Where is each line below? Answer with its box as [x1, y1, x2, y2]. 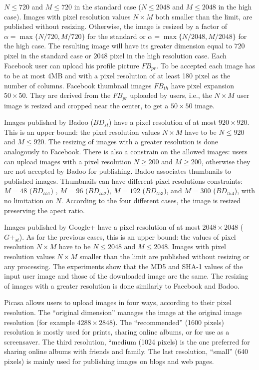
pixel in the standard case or [4, 50, 91, 60]
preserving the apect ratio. [4, 205, 85, 215]
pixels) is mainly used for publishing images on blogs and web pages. [4, 356, 214, 366]
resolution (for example [4, 317, 75, 327]
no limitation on [4, 195, 53, 205]
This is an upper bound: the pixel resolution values [4, 126, 160, 137]
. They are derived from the [25, 90, 111, 100]
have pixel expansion [171, 80, 235, 90]
